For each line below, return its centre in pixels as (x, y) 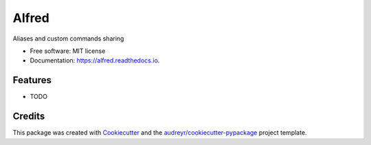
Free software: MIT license (68, 51)
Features (32, 80)
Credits (29, 116)
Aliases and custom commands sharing (68, 38)
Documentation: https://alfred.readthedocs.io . (95, 60)
